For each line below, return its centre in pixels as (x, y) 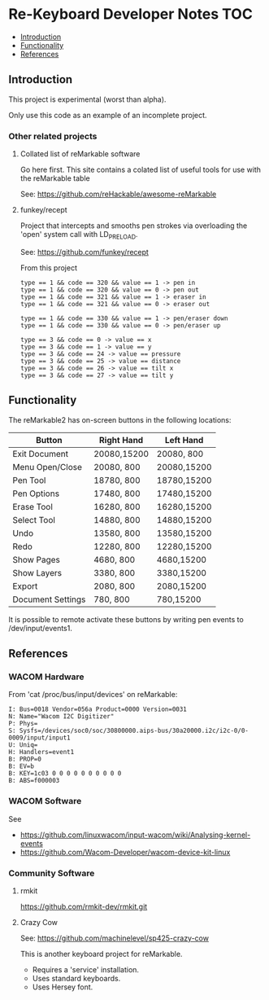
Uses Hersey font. (63, 987)
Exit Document (41, 454)
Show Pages (37, 559)
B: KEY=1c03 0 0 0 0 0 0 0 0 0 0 (65, 774)
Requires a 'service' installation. (86, 969)
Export (25, 586)
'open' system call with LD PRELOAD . (79, 235)
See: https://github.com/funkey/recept (84, 252)
